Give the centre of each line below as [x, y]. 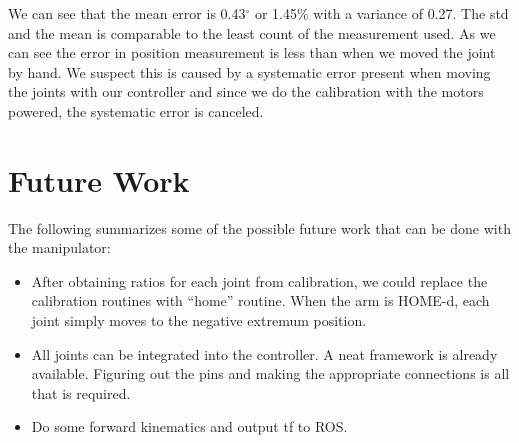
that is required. [81, 392]
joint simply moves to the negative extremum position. [199, 320]
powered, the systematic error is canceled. [136, 110]
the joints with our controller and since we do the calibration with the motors [246, 91]
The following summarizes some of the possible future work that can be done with [259, 227]
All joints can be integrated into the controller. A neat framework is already [264, 353]
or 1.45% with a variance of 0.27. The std [381, 13]
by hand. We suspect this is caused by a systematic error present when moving [249, 71]
